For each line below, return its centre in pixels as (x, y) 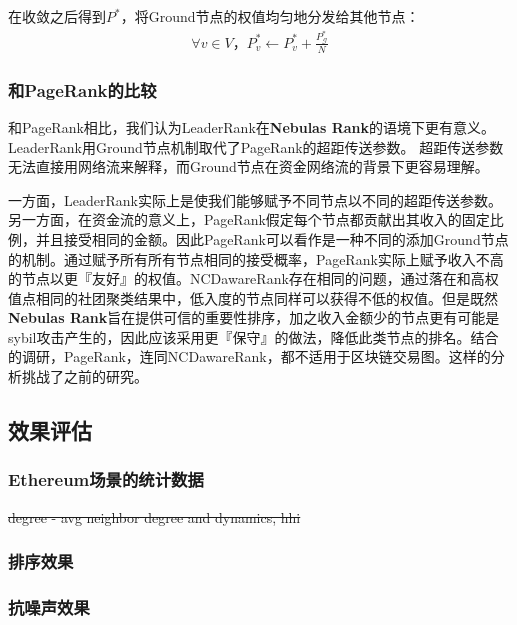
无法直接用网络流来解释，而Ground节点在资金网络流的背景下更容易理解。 (248, 166)
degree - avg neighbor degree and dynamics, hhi (154, 516)
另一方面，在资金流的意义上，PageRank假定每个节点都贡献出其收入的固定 (249, 219)
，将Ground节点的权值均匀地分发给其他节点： (270, 16)
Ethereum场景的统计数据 (106, 479)
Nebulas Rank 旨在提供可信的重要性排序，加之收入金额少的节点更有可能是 (254, 317)
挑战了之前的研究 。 (84, 376)
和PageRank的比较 (82, 89)
